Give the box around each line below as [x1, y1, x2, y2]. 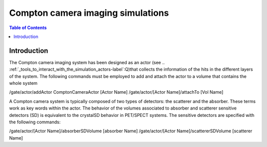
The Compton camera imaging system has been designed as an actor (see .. [9, 59, 165, 65]
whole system [9, 80, 38, 86]
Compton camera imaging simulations [9, 7, 169, 18]
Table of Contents [9, 25, 47, 31]
